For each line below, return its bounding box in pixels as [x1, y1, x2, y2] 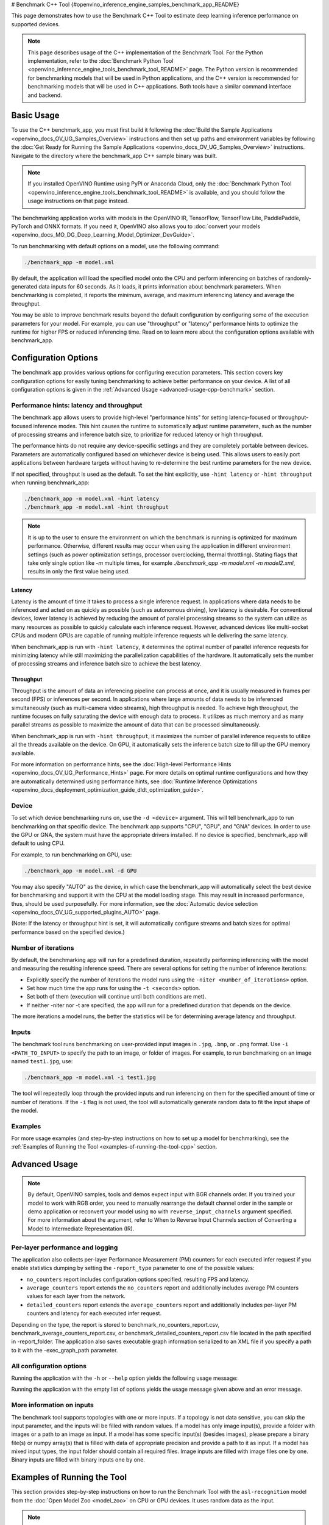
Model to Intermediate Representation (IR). [27, 1225, 135, 1232]
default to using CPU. [11, 839, 65, 847]
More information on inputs [11, 1401, 94, 1409]
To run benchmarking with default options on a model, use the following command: [11, 242, 220, 249]
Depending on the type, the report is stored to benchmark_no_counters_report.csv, [11, 1321, 220, 1328]
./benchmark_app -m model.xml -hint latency [24, 495, 160, 502]
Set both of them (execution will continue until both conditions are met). [26, 993, 207, 1000]
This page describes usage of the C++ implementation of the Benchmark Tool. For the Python [27, 49, 263, 56]
